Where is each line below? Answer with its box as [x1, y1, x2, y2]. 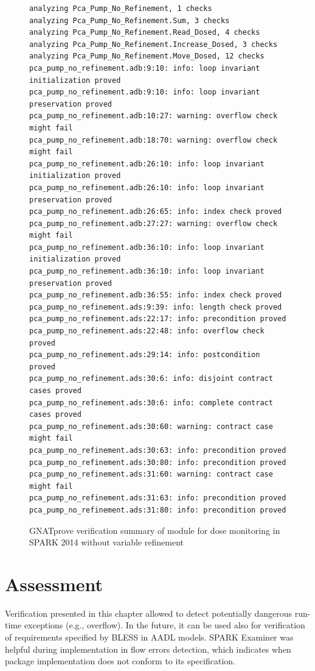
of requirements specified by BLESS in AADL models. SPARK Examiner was [5, 631, 294, 644]
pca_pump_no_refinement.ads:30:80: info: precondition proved [29, 458, 286, 467]
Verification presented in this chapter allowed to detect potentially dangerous [5, 606, 292, 619]
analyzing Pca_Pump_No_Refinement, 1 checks [29, 4, 212, 13]
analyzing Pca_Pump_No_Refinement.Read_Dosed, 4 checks [29, 28, 260, 37]
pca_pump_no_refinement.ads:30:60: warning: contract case [29, 422, 273, 431]
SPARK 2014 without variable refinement [29, 536, 184, 549]
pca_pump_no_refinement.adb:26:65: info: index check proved [29, 207, 282, 216]
